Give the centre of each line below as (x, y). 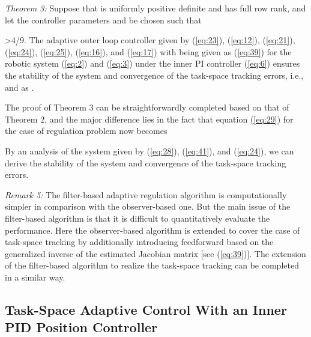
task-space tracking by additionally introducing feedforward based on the (139, 242)
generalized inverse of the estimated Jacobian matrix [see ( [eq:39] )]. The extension (155, 253)
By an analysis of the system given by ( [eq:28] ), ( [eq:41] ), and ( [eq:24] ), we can (149, 150)
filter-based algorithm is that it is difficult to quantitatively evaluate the (137, 218)
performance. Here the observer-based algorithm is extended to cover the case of (152, 230)
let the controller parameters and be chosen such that (103, 20)
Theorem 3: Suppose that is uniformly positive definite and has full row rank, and (155, 8)
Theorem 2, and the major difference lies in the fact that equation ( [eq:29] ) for (149, 119)
